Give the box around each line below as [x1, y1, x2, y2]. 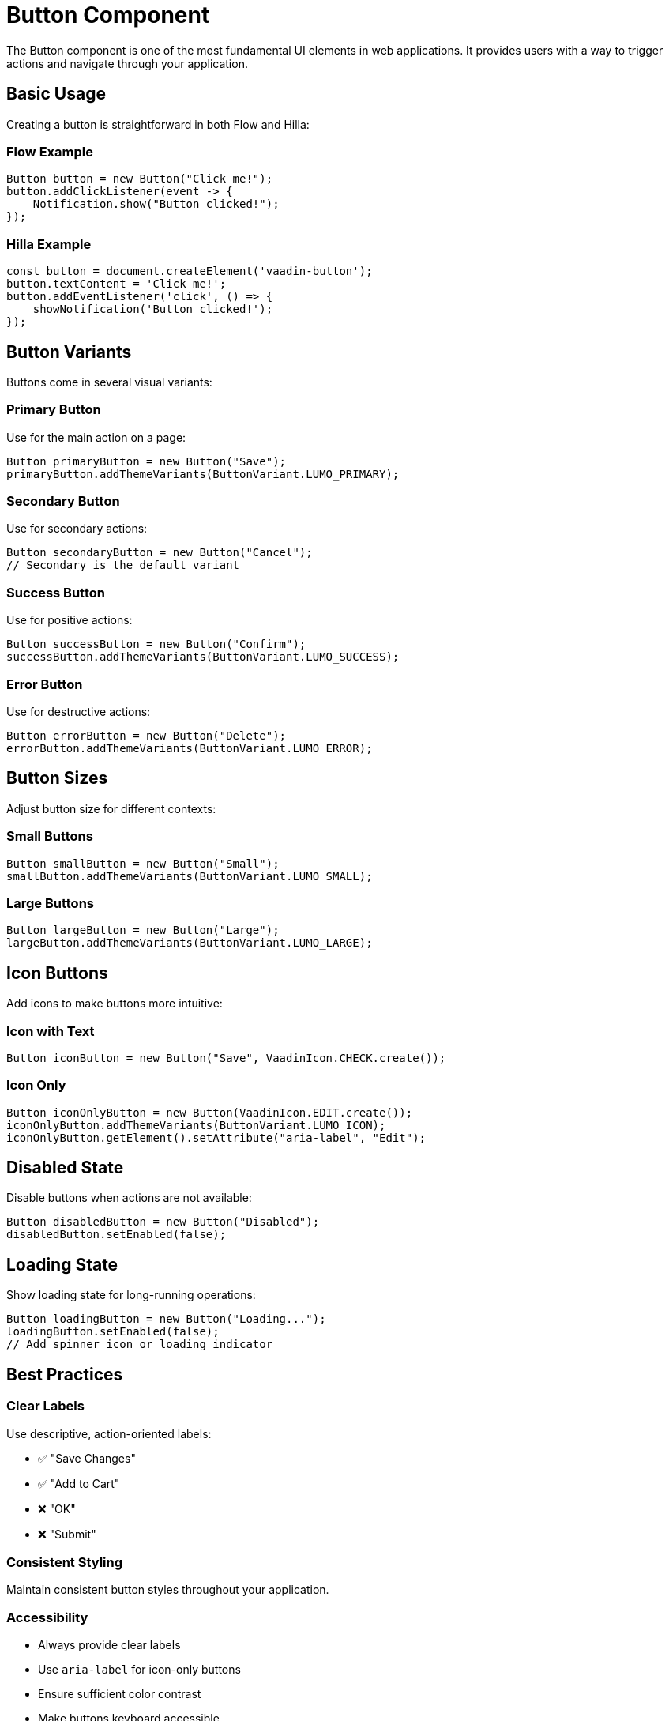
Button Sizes [6, 768, 108, 789]
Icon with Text [6, 1022, 95, 1039]
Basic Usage [6, 84, 106, 104]
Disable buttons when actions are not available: [6, 1191, 252, 1205]
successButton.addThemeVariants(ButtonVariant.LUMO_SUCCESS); [6, 650, 400, 664]
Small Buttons [6, 828, 93, 845]
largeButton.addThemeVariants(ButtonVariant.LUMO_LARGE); [6, 936, 373, 950]
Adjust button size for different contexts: [6, 801, 216, 815]
